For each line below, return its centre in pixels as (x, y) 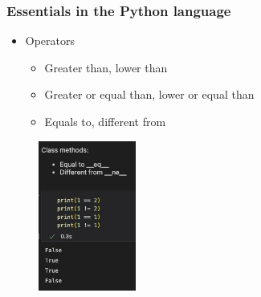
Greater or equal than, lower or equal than (149, 94)
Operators (50, 41)
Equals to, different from (105, 121)
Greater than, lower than (106, 67)
